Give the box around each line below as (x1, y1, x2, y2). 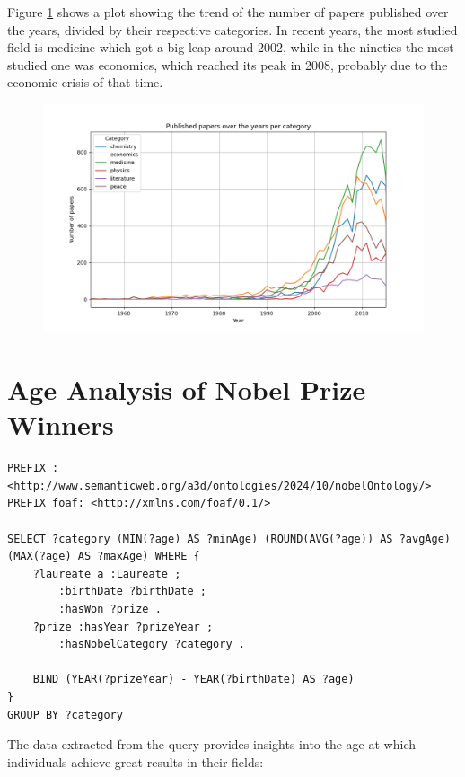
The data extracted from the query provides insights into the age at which (7, 735, 416, 754)
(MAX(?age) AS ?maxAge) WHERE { (7, 550, 200, 563)
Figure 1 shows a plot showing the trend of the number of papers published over (7, 3, 449, 21)
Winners (7, 406, 114, 443)
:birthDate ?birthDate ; (58, 585, 206, 598)
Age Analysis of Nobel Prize (7, 371, 366, 408)
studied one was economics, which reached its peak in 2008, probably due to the (7, 55, 448, 74)
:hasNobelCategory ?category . (58, 638, 245, 651)
